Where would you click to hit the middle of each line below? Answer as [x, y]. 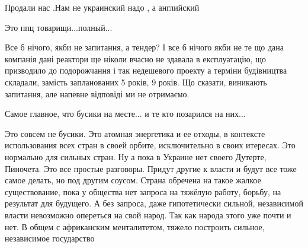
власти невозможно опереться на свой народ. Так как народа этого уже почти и [148, 214]
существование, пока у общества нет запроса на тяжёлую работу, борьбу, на [143, 191]
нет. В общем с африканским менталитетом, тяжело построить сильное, [135, 226]
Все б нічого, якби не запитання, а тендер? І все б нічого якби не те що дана [145, 47]
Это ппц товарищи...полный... [59, 27]
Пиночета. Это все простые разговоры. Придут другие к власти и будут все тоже [151, 168]
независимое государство [50, 238]
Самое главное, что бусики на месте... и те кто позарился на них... [125, 114]
